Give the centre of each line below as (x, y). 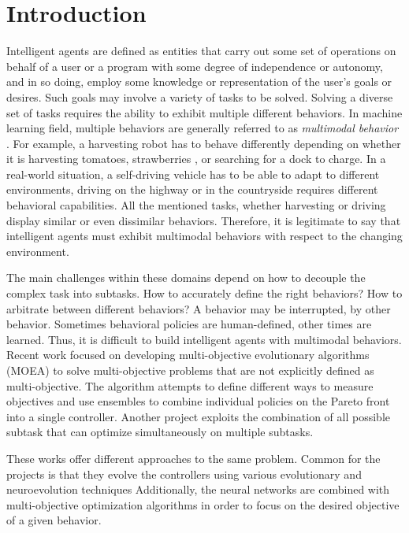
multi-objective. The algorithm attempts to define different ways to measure (190, 385)
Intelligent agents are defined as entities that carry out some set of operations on (201, 51)
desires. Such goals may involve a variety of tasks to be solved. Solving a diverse (200, 96)
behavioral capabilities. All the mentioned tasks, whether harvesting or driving (196, 205)
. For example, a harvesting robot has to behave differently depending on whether (204, 143)
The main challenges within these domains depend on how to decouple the (186, 278)
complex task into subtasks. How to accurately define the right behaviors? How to (204, 293)
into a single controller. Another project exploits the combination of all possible (198, 416)
